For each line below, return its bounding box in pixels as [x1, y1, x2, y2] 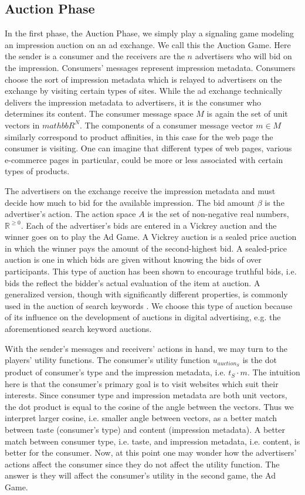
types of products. [5, 165, 70, 177]
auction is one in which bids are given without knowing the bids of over [5, 253, 262, 266]
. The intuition [247, 366, 300, 378]
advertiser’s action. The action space [5, 208, 136, 220]
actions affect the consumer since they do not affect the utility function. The [5, 457, 280, 470]
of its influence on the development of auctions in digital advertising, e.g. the [5, 311, 281, 323]
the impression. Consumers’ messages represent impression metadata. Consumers [5, 61, 296, 73]
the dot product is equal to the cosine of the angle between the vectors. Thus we [5, 400, 294, 412]
